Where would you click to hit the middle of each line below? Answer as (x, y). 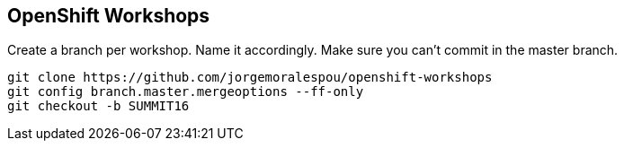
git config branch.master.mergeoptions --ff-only (186, 92)
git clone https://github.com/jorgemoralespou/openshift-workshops (250, 78)
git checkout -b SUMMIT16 (98, 106)
